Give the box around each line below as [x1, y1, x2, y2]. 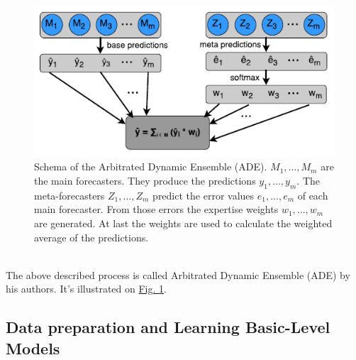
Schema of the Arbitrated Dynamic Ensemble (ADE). [34, 159, 267, 174]
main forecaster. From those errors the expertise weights [34, 202, 279, 217]
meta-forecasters [34, 187, 105, 202]
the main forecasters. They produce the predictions [34, 173, 256, 187]
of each [297, 187, 328, 202]
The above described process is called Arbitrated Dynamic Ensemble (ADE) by [6, 267, 350, 282]
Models [6, 337, 60, 359]
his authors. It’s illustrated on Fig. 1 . [6, 281, 167, 296]
